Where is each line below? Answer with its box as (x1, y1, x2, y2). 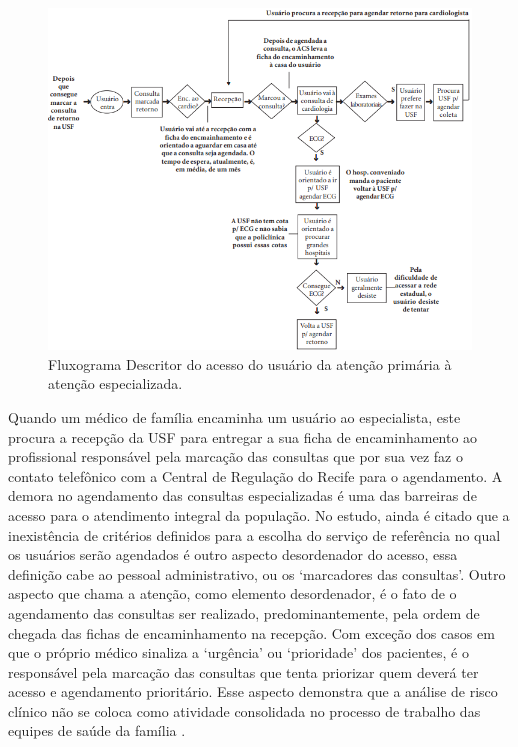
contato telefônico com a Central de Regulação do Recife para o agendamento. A (8, 465, 503, 486)
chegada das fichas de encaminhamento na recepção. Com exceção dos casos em (8, 622, 495, 643)
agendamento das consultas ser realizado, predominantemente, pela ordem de (8, 602, 480, 623)
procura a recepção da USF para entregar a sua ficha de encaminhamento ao (8, 426, 478, 447)
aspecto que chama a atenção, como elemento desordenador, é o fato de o (8, 583, 457, 604)
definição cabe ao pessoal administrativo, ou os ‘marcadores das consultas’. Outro (8, 563, 506, 584)
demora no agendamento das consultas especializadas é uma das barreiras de (8, 485, 477, 506)
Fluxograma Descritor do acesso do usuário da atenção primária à (48, 353, 452, 374)
